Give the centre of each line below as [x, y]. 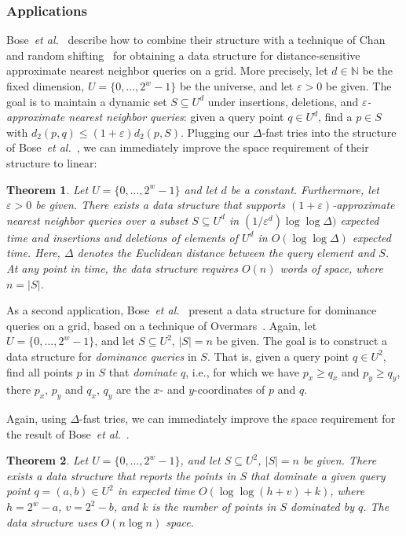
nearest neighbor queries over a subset [97, 220]
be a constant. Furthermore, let [305, 189]
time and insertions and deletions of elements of [123, 237]
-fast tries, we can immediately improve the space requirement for [238, 419]
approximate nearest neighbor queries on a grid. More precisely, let [167, 70]
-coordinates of [230, 389]
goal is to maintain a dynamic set [87, 101]
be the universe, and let [236, 86]
